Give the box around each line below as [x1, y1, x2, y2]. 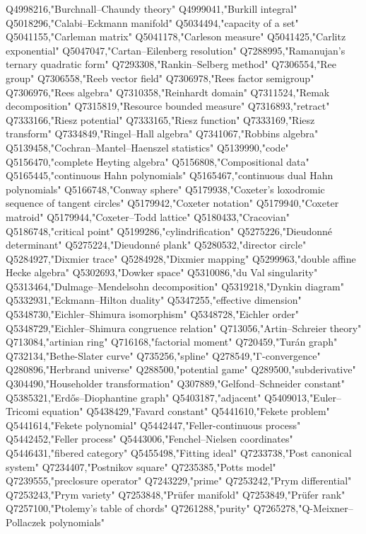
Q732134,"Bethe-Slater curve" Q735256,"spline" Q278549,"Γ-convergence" [6, 348, 321, 363]
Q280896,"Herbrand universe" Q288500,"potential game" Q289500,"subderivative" [6, 362, 356, 377]
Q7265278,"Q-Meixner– [253, 501, 353, 516]
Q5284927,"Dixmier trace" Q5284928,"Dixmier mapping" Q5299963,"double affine [6, 251, 356, 266]
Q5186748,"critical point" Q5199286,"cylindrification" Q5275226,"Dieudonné [6, 223, 333, 238]
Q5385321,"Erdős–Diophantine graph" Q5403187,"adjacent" [6, 390, 261, 404]
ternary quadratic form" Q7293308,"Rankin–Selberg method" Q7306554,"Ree [6, 57, 337, 72]
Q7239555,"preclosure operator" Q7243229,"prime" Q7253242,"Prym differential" [6, 473, 352, 488]
